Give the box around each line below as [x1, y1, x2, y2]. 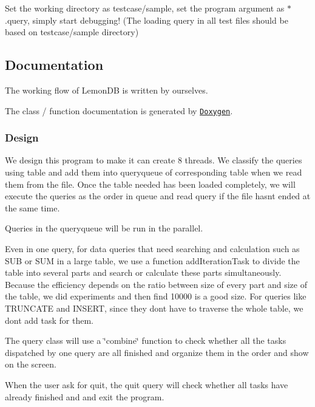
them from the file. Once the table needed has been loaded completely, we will [5, 177, 296, 190]
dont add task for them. [5, 313, 93, 326]
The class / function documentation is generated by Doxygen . [5, 104, 233, 117]
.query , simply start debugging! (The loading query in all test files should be [5, 13, 288, 26]
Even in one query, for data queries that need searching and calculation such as [5, 242, 300, 255]
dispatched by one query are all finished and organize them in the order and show [5, 346, 309, 358]
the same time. [5, 201, 60, 214]
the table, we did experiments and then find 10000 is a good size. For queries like [5, 290, 307, 303]
